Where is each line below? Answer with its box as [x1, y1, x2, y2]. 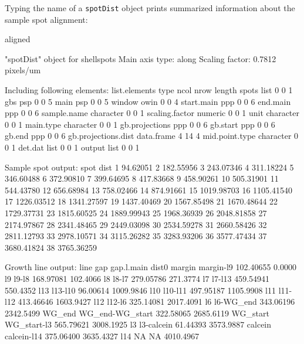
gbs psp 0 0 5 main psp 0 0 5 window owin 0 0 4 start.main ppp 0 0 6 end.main [5, 95, 291, 107]
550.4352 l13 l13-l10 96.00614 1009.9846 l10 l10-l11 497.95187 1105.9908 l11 [5, 284, 276, 296]
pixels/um [5, 64, 41, 76]
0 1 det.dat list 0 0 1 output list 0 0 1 [5, 141, 140, 153]
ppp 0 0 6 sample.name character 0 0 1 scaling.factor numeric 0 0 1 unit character [5, 107, 300, 119]
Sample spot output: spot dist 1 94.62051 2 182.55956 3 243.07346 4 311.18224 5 [5, 161, 294, 173]
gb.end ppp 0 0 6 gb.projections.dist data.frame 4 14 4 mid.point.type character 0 [5, 130, 299, 142]
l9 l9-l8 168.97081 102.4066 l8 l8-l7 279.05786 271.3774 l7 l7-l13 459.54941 [5, 272, 270, 284]
